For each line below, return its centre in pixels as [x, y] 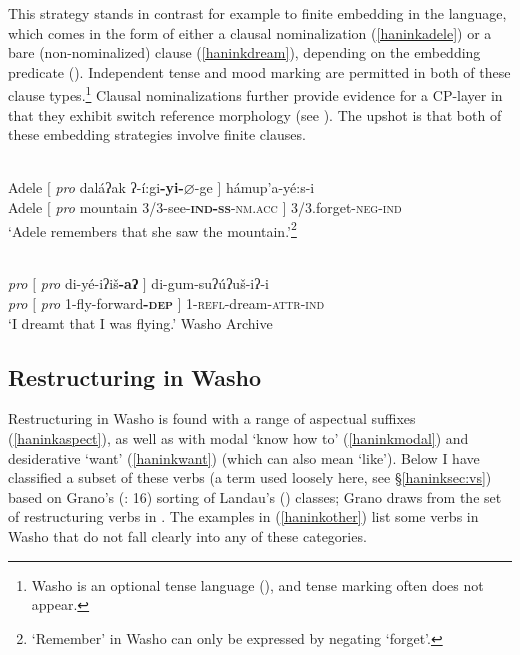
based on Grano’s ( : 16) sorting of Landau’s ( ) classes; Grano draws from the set [255, 496]
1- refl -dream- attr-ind [255, 303]
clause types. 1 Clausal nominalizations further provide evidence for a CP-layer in [255, 94]
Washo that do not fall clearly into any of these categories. [187, 535]
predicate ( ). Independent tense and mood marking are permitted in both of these [259, 71]
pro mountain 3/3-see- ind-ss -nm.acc [166, 207]
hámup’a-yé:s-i [270, 187]
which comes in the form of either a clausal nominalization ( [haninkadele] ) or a [250, 32]
